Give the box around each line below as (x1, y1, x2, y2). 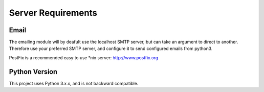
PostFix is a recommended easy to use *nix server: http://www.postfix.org (9, 54, 158, 61)
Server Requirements (9, 7, 98, 18)
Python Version (9, 68, 58, 76)
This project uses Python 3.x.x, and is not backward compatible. (9, 80, 139, 86)
